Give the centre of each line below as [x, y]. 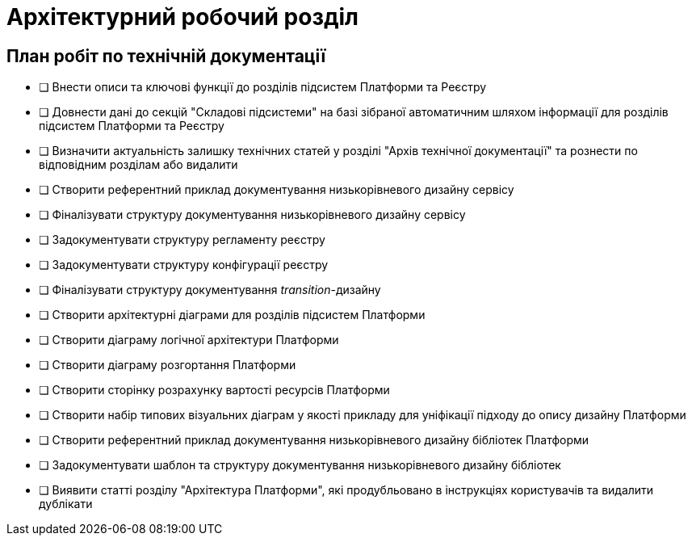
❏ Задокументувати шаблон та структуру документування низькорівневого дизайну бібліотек [300, 465]
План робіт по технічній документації [166, 56]
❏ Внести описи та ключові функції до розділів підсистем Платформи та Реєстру [263, 87]
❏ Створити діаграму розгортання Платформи [168, 365]
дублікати [66, 504]
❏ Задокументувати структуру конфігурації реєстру [184, 265]
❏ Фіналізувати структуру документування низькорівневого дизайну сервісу [252, 215]
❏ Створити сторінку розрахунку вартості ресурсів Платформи [214, 390]
